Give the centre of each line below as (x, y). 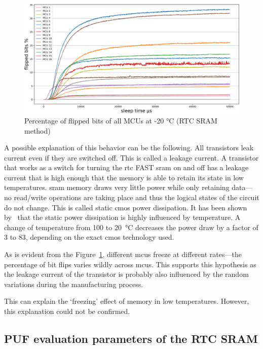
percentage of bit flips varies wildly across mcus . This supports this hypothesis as (130, 264)
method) (37, 130)
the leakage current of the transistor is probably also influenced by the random (126, 274)
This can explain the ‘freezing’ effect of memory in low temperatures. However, (127, 301)
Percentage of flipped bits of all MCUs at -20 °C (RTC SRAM (121, 120)
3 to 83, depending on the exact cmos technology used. (89, 237)
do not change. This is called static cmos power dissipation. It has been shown (126, 207)
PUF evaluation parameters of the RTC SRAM (131, 338)
